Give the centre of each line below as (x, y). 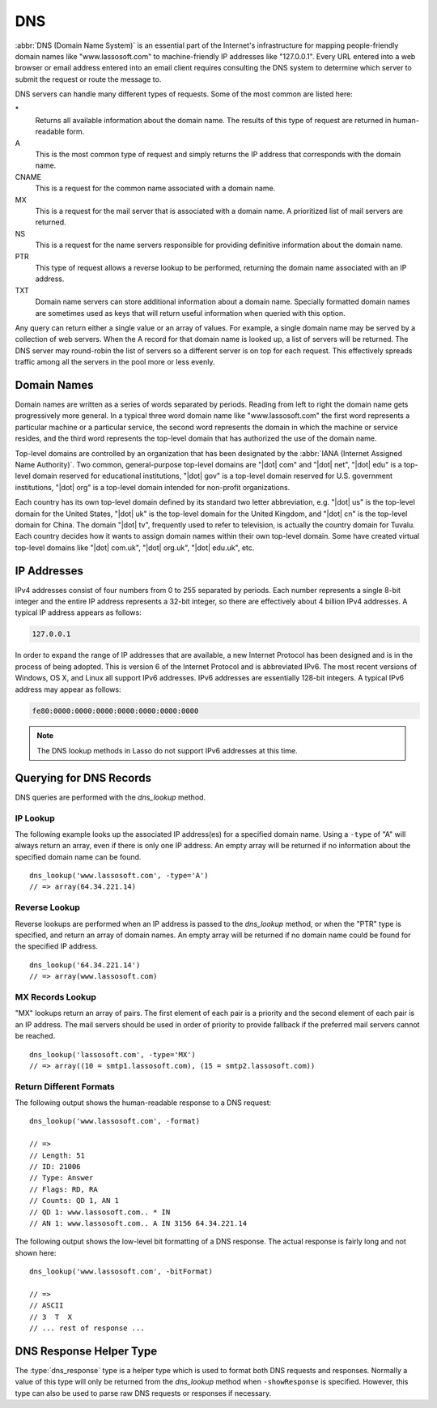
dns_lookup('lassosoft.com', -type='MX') (112, 1054)
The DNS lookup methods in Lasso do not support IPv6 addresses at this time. (168, 750)
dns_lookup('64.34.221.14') (85, 965)
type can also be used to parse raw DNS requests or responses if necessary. (143, 1393)
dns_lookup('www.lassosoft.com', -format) (115, 1121)
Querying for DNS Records (83, 778)
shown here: (36, 1252)
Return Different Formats (65, 1086)
